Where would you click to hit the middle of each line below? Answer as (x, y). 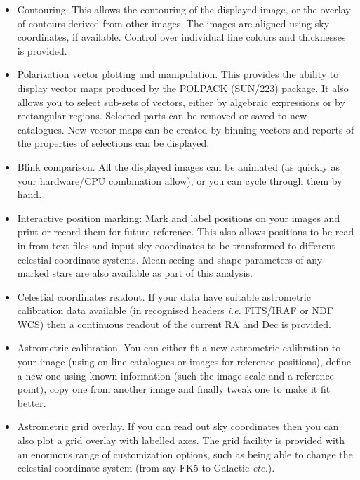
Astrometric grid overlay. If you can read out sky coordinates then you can (178, 426)
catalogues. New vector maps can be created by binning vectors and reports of (186, 129)
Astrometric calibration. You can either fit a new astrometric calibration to (179, 348)
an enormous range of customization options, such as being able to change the (185, 454)
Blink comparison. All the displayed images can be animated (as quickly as (178, 166)
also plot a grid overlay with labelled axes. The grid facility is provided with (181, 440)
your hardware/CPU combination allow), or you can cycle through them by (180, 180)
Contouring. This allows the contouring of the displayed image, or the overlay (184, 9)
